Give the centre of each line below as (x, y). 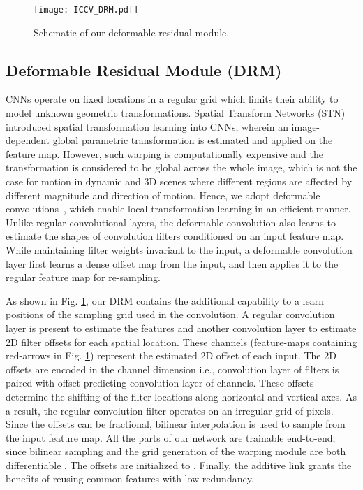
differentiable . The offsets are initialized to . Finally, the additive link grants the (179, 464)
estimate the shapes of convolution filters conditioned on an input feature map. (175, 236)
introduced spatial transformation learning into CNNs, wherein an (147, 126)
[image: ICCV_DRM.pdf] (86, 10)
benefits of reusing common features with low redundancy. (130, 478)
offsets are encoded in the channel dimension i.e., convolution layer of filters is (172, 369)
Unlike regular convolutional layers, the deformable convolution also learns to (171, 222)
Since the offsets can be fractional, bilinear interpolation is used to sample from (176, 424)
